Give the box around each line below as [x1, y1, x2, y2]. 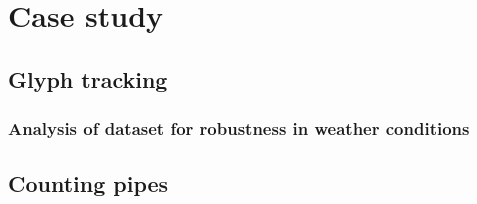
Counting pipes [8, 168, 169, 199]
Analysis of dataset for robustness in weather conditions [8, 116, 470, 141]
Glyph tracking [8, 63, 168, 94]
